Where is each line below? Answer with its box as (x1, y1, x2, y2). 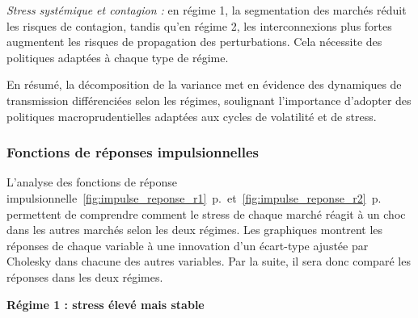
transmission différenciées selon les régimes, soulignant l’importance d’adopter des (6, 91, 412, 108)
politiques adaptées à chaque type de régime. (6, 48, 229, 65)
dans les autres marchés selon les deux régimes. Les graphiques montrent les (6, 221, 383, 238)
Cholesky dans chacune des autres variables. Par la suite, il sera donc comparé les (6, 253, 411, 270)
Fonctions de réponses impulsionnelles (6, 142, 259, 162)
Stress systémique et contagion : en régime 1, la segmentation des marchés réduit (6, 2, 407, 18)
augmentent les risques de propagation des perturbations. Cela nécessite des (6, 33, 382, 50)
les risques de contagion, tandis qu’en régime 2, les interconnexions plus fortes (6, 17, 392, 34)
